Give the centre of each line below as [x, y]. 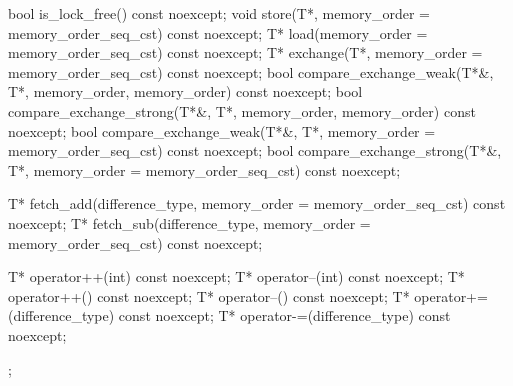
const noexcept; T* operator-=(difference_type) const [284, 315]
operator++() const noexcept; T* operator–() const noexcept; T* [209, 295]
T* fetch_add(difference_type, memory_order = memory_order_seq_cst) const [257, 203]
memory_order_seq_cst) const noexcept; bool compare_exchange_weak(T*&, [251, 71]
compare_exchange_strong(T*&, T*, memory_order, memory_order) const [242, 110]
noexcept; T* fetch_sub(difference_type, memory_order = [189, 222]
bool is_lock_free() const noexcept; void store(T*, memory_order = [219, 13]
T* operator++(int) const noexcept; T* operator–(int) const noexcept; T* [236, 276]
